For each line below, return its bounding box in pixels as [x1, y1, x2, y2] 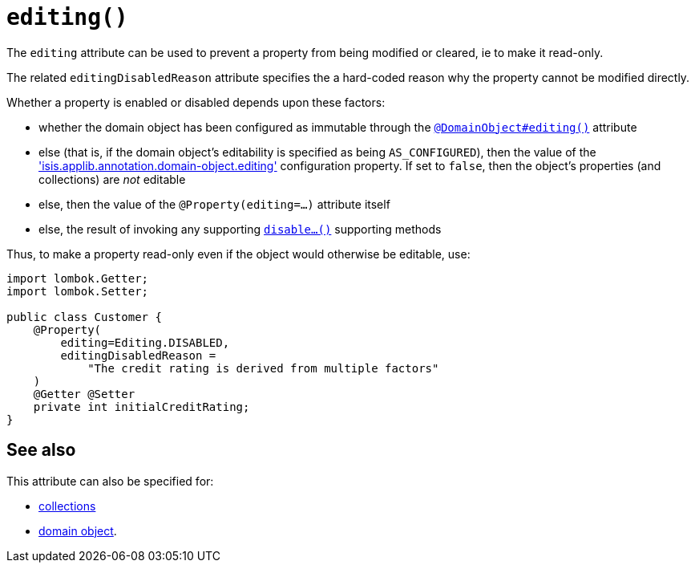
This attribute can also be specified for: [6, 473, 214, 488]
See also [6, 440, 76, 461]
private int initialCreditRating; [33, 400, 250, 413]
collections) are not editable [38, 172, 186, 186]
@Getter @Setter [33, 387, 135, 400]
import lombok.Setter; [6, 284, 149, 298]
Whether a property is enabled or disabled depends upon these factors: [6, 95, 386, 109]
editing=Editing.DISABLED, [60, 335, 230, 349]
